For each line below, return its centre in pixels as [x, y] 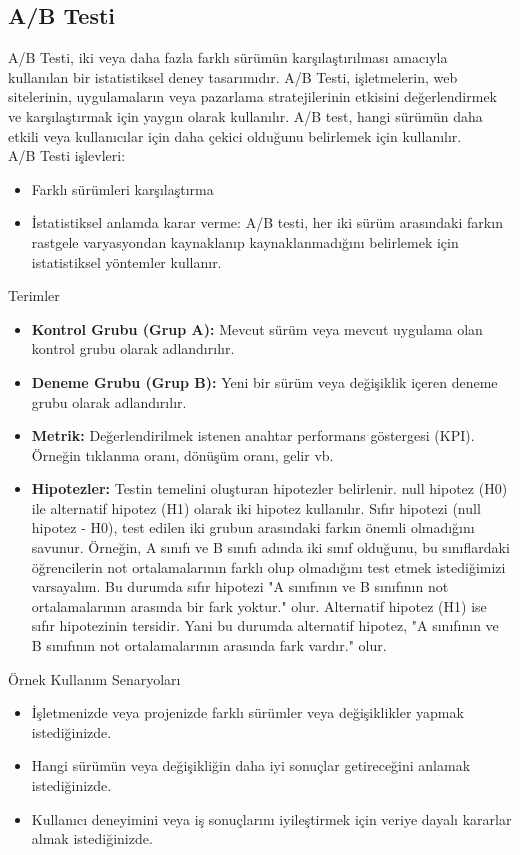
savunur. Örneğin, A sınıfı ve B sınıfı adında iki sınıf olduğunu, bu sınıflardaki [270, 547]
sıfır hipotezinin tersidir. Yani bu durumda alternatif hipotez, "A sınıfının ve [265, 625]
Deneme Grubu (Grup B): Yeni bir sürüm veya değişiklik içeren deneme [264, 381]
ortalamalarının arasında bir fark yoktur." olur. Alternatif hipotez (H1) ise [259, 605]
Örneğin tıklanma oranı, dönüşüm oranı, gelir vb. [182, 454]
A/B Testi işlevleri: [67, 155]
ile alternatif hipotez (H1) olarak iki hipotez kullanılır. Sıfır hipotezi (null [256, 507]
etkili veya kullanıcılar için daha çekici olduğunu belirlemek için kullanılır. [235, 135]
